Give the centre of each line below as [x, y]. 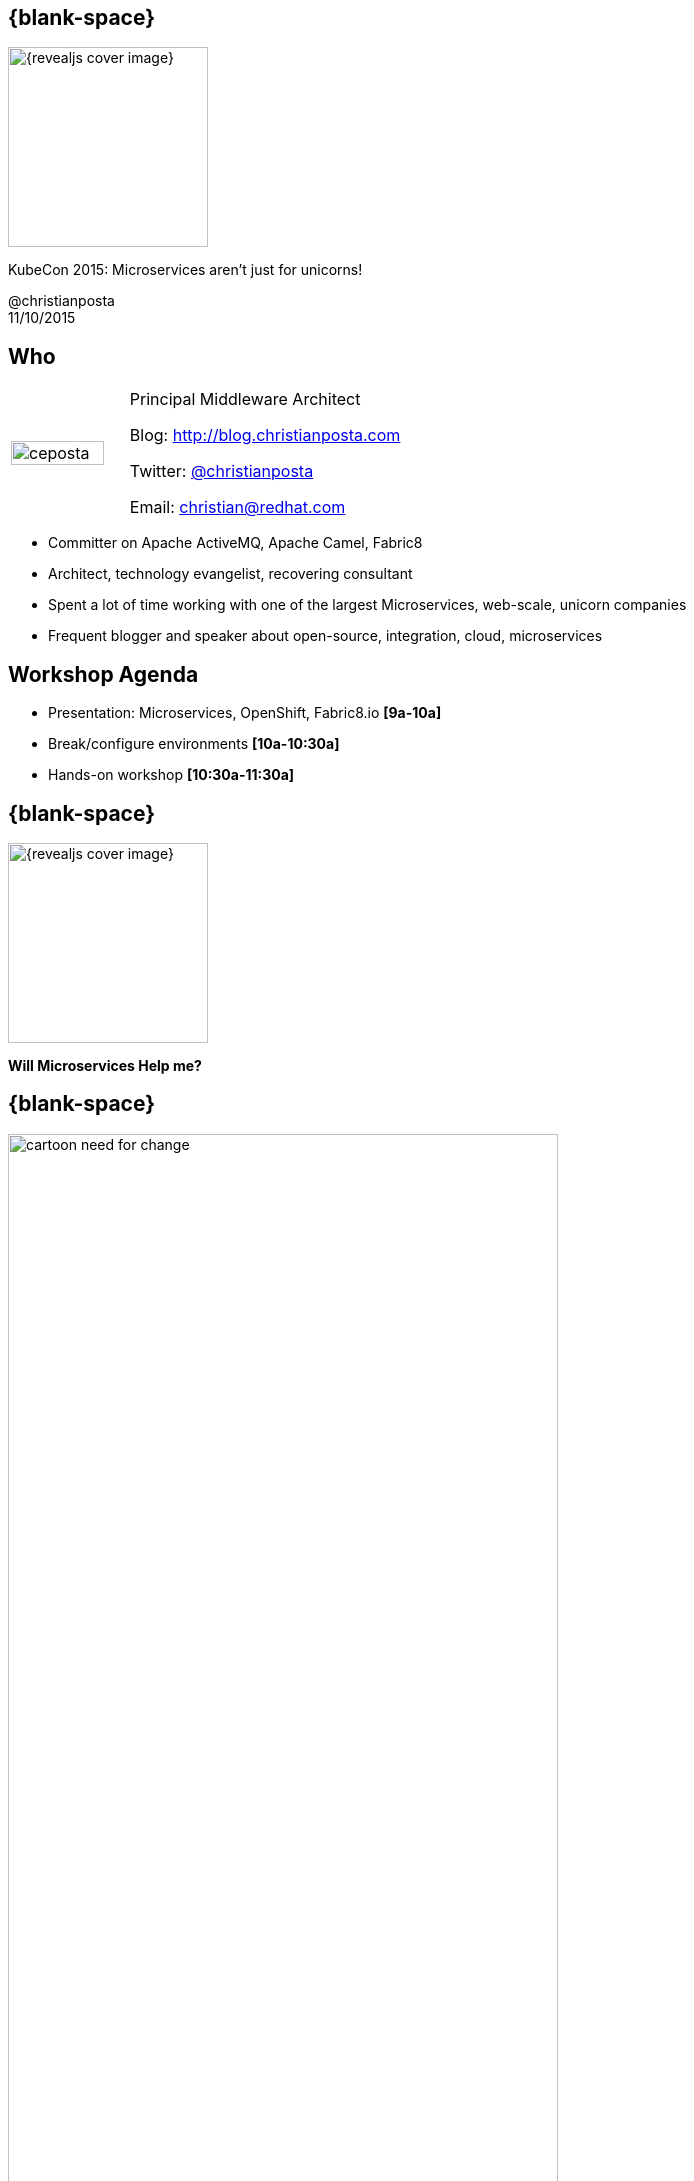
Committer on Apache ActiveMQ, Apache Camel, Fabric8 [235, 543]
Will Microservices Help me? [105, 1065]
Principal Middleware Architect [245, 399]
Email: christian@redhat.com [237, 507]
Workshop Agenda [103, 674]
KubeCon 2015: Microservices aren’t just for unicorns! [185, 270]
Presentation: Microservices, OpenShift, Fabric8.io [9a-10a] [245, 713]
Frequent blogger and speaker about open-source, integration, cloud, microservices [325, 636]
